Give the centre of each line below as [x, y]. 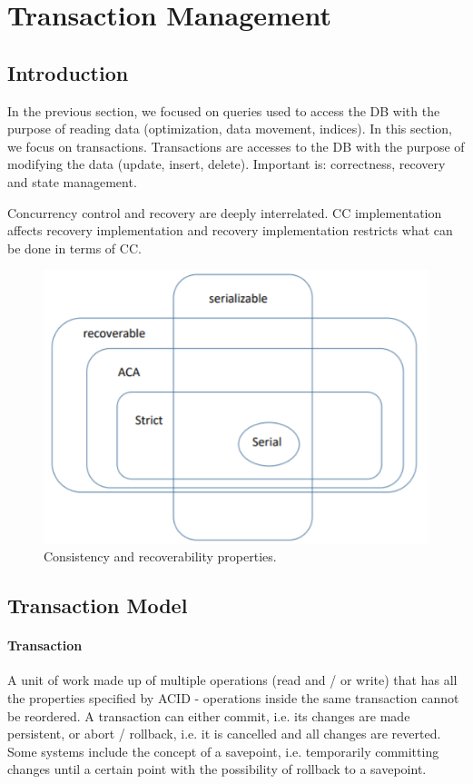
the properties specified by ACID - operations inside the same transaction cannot [233, 698]
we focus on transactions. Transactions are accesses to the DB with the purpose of [236, 146]
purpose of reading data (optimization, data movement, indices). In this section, [230, 129]
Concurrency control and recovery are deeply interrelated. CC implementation [225, 212]
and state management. [72, 181]
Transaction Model [98, 605]
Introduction [68, 72]
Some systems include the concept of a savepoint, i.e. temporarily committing [223, 751]
